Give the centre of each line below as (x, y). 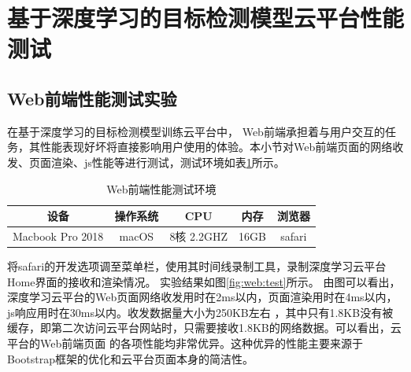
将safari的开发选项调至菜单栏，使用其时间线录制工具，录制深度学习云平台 (197, 266)
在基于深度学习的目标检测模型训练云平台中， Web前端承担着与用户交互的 (196, 131)
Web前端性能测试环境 (161, 188)
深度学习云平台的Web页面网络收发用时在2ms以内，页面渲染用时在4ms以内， (202, 297)
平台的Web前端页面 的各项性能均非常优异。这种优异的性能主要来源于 (185, 343)
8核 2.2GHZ (198, 236)
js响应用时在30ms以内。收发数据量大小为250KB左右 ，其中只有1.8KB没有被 (200, 312)
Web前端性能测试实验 (92, 98)
